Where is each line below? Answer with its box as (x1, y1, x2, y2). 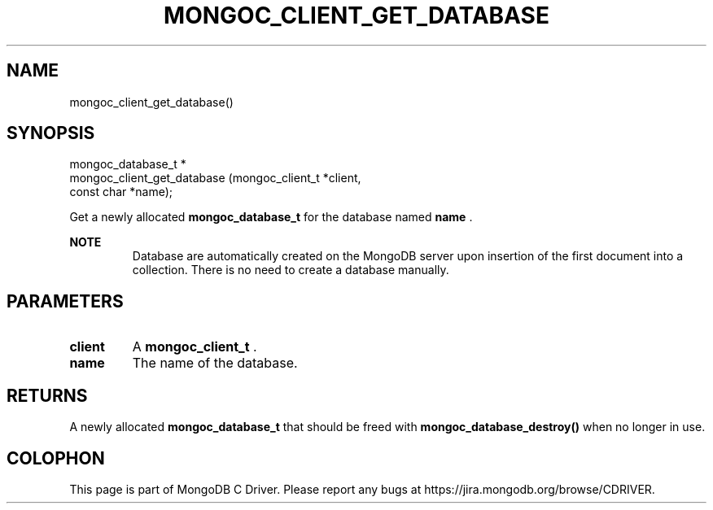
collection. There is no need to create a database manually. (132, 263, 449, 277)
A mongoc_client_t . (132, 338, 257, 355)
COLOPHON (7, 447, 105, 469)
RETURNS (7, 385, 88, 406)
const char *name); (69, 185, 173, 199)
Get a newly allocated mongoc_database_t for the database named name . (69, 210, 473, 224)
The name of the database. (132, 355, 298, 372)
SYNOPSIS (7, 123, 95, 144)
